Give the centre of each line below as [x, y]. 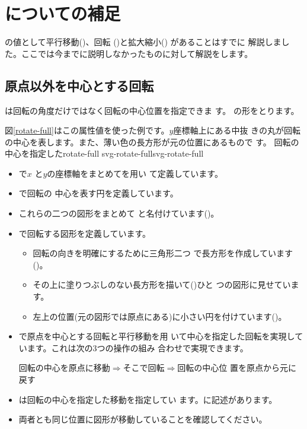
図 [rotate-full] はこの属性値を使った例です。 [87, 130]
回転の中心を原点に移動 [64, 368]
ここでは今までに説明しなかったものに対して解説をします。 [137, 53]
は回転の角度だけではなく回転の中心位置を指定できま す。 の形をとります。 [152, 110]
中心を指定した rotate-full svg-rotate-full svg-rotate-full [104, 153]
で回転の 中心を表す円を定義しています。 [98, 193]
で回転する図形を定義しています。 [84, 233]
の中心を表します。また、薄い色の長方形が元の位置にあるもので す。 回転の [152, 142]
